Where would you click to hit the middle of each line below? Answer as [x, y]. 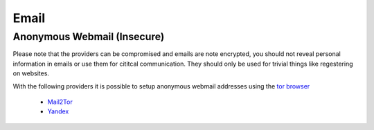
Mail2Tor [60, 102]
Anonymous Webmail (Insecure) [89, 37]
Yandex [58, 111]
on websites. [31, 73]
